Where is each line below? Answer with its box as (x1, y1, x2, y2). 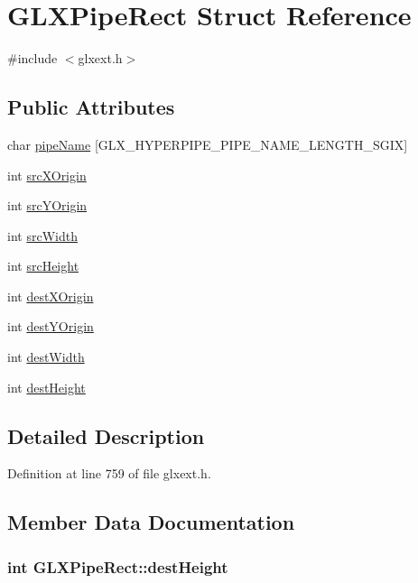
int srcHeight (7, 256, 79, 275)
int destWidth (7, 347, 85, 366)
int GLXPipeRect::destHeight (7, 555, 228, 578)
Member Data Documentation (7, 508, 295, 536)
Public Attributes (7, 93, 175, 121)
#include (7, 49, 58, 68)
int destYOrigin (7, 317, 94, 336)
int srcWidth (7, 226, 78, 245)
